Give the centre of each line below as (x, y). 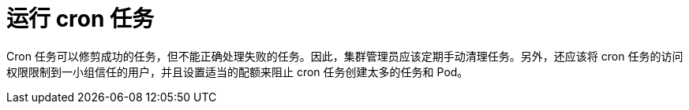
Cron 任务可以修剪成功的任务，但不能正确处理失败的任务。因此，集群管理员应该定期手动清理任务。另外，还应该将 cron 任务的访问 (345, 56)
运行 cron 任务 (81, 19)
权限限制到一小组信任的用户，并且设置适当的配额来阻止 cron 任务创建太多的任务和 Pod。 (238, 71)
